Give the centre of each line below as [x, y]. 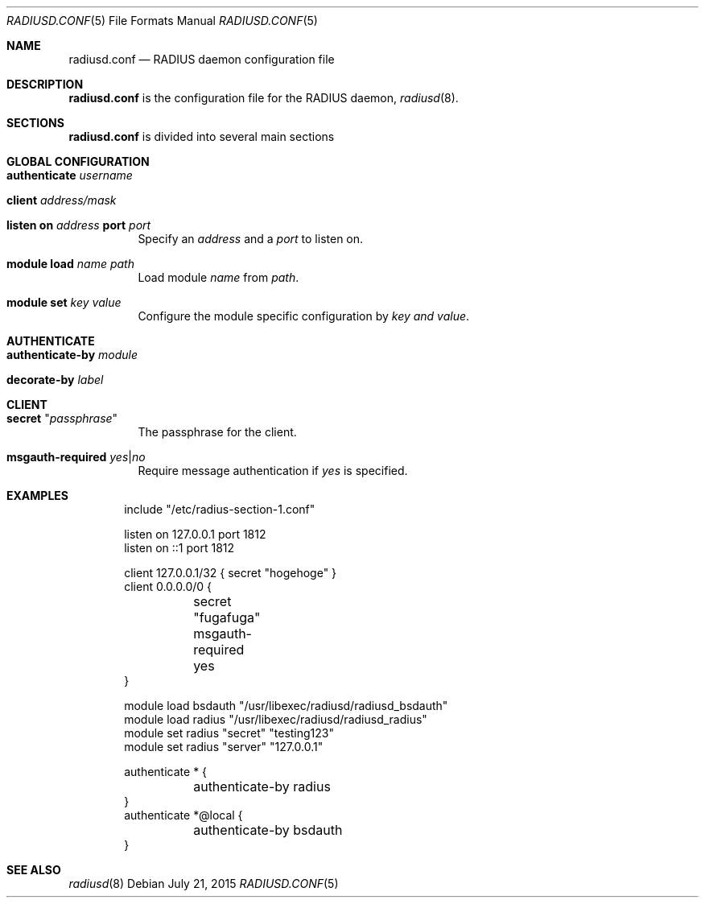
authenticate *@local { [183, 815]
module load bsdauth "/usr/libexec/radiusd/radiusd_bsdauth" [286, 706]
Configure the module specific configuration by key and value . [304, 316]
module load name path [70, 264]
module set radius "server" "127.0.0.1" [224, 747]
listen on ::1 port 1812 [179, 548]
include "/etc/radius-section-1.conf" [220, 509]
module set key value [64, 302]
